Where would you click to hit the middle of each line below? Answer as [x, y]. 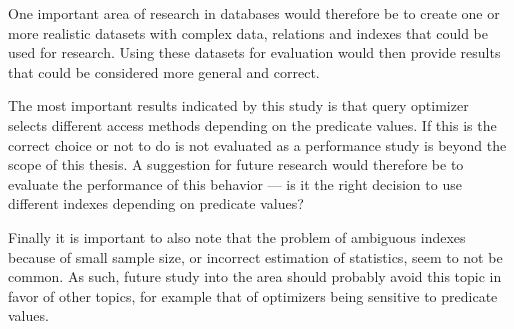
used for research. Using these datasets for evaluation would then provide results [254, 52]
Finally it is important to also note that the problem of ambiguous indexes [237, 236]
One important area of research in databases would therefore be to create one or [254, 13]
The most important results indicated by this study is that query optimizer [238, 105]
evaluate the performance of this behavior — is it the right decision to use [235, 183]
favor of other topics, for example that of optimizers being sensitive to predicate [253, 295]
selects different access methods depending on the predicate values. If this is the [252, 124]
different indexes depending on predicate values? [156, 203]
